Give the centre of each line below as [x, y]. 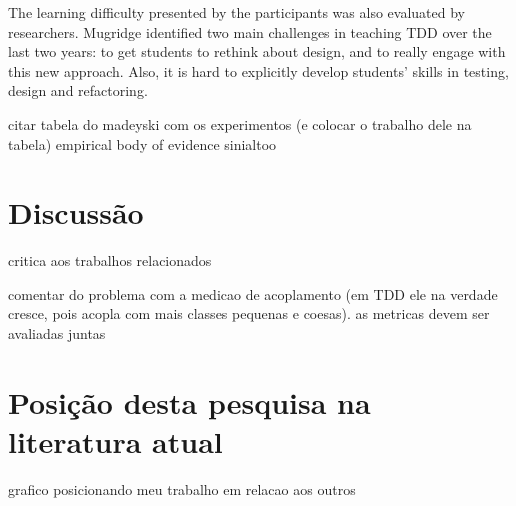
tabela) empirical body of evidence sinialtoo [142, 143]
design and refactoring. [78, 90]
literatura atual [115, 441]
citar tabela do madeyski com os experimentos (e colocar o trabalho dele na [240, 123]
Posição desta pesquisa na [189, 401]
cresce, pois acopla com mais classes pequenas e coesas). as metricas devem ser [249, 313]
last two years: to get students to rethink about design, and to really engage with [257, 51]
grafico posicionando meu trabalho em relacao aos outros [182, 488]
